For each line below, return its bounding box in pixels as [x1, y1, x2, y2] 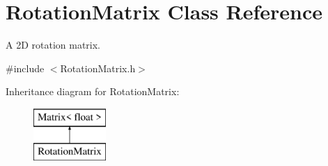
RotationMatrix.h [60, 60, 136, 75]
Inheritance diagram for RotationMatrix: [6, 84, 180, 99]
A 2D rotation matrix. [6, 38, 101, 52]
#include [6, 60, 45, 75]
